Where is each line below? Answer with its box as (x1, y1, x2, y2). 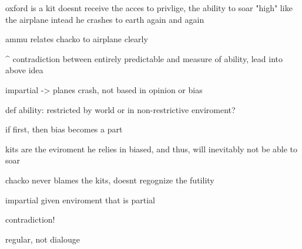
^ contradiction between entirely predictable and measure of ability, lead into (5, 52, 283, 64)
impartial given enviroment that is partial (5, 193, 155, 206)
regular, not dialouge (5, 233, 80, 245)
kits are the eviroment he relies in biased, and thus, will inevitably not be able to (5, 142, 298, 155)
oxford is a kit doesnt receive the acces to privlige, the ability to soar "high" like (5, 2, 293, 13)
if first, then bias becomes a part (5, 123, 123, 135)
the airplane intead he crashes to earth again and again (5, 13, 204, 25)
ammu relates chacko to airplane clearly (5, 33, 148, 45)
